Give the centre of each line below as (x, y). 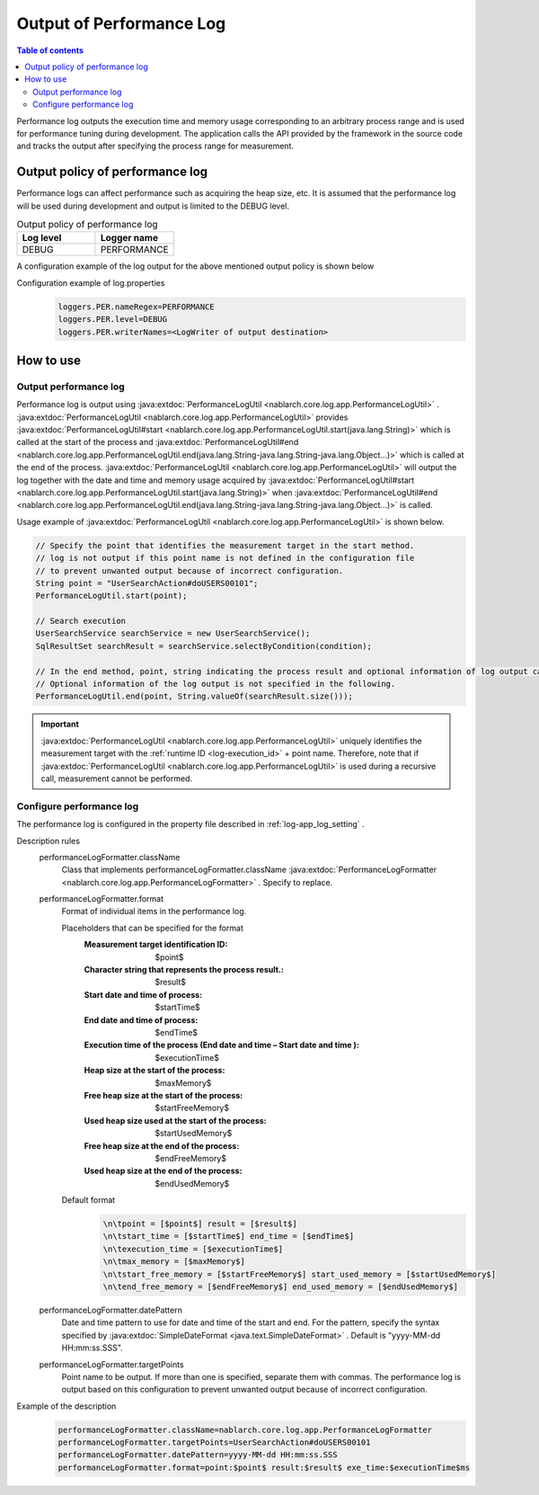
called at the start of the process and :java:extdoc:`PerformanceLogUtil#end (158, 442)
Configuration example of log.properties (91, 282)
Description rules (49, 841)
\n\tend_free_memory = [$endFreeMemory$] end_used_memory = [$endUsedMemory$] (280, 1287)
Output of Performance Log (121, 23)
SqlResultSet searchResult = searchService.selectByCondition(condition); (204, 646)
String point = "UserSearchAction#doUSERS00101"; (147, 583)
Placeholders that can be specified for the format (153, 928)
